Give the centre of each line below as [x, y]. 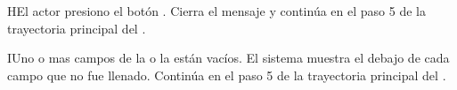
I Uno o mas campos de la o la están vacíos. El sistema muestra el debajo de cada [228, 58]
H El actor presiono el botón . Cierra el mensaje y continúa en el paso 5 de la [216, 11]
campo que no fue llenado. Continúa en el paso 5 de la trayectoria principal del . [227, 75]
